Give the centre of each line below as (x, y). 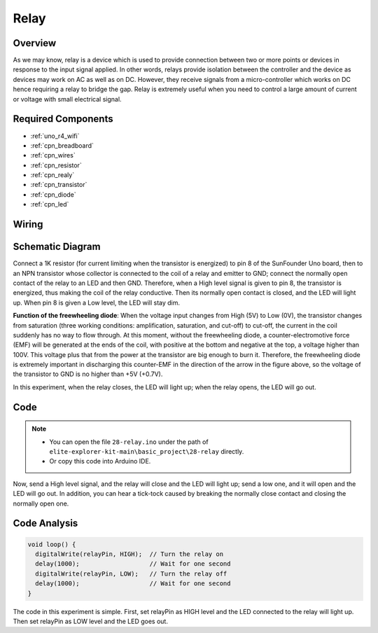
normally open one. (41, 503)
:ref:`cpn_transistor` (59, 185)
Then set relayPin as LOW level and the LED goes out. (90, 621)
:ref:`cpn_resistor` (56, 165)
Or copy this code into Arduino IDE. (100, 461)
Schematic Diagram (57, 247)
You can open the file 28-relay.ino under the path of (129, 442)
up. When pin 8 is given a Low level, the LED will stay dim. (97, 302)
